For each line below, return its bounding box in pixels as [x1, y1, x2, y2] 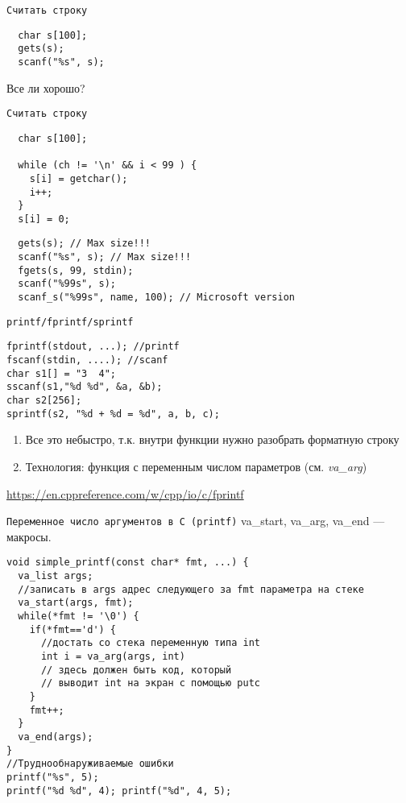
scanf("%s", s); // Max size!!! [18, 251, 192, 263]
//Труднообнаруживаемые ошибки [6, 758, 174, 770]
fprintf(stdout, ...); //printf [6, 341, 180, 353]
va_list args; [18, 570, 93, 582]
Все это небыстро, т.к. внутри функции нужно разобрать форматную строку [25, 431, 400, 448]
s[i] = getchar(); [29, 172, 128, 184]
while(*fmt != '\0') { [18, 611, 139, 622]
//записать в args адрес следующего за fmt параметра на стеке [18, 583, 364, 595]
